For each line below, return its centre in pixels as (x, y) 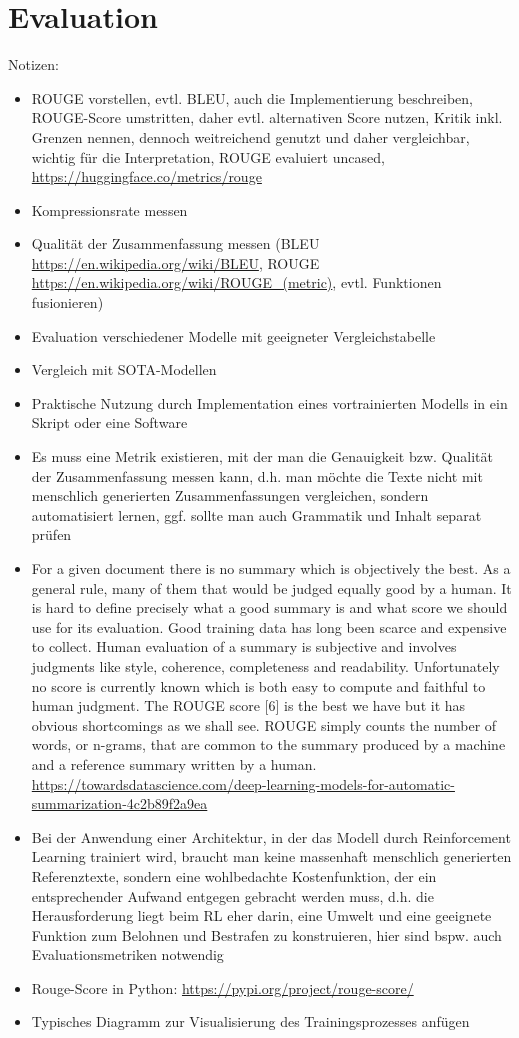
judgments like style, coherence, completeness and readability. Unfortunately (265, 665)
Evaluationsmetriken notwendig (127, 954)
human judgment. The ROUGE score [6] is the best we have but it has (248, 705)
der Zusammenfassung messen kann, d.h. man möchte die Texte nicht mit (257, 475)
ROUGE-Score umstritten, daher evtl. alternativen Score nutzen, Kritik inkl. (267, 117)
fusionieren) (67, 302)
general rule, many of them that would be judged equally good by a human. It (271, 587)
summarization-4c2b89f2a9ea (119, 803)
